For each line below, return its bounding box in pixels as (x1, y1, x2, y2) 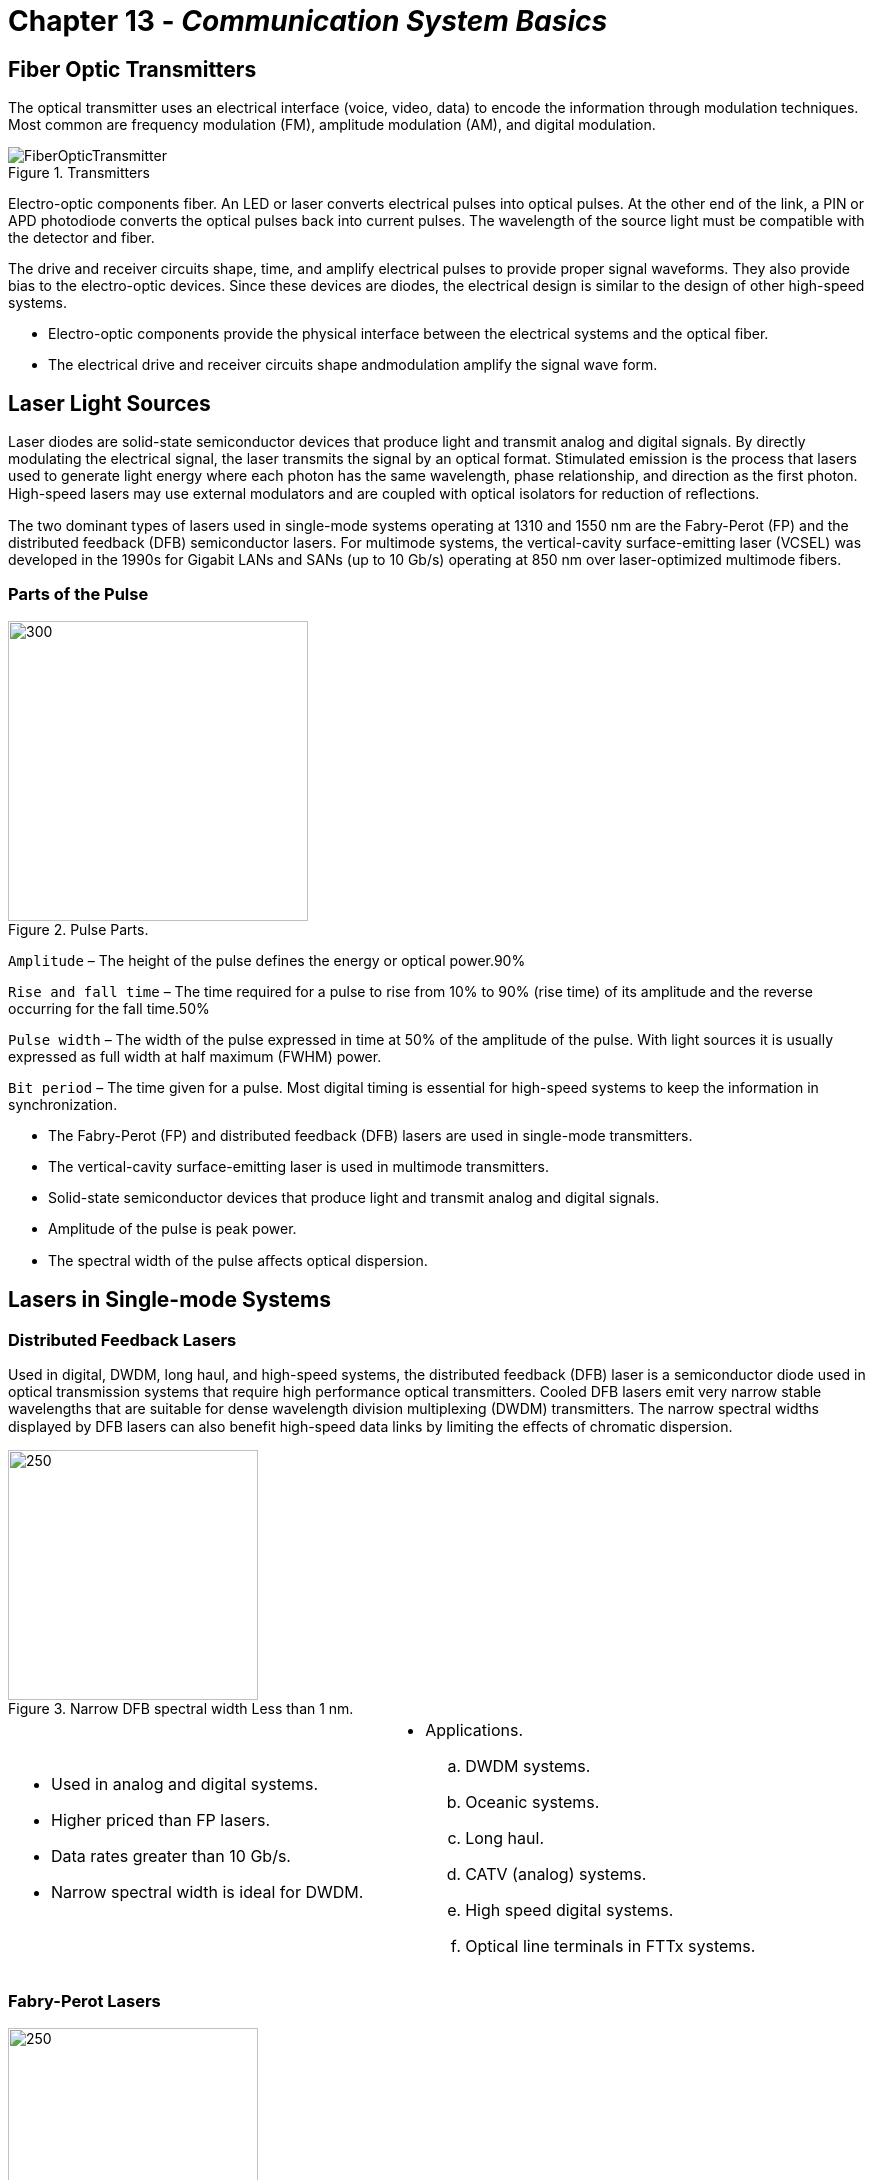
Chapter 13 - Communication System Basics (8, 4, 608, 38)
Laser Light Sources (8, 390, 211, 416)
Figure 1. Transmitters (8, 164, 150, 182)
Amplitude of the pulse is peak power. (48, 1219, 297, 1237)
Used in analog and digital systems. (51, 1773, 319, 1794)
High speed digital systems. (465, 1899, 674, 1920)
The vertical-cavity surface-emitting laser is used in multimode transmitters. (48, 1157, 549, 1175)
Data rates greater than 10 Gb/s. (51, 1845, 291, 1866)
